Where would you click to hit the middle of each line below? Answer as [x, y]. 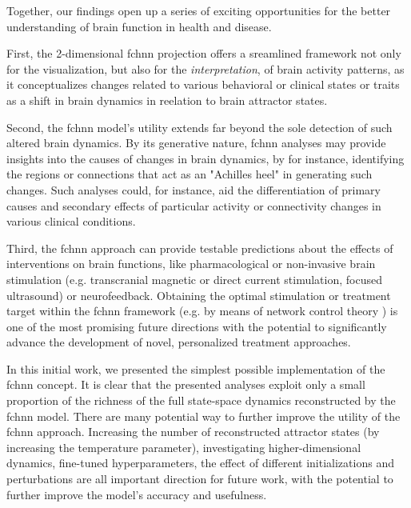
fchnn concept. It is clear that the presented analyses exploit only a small [186, 384]
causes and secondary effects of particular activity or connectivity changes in [194, 205]
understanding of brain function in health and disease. [139, 26]
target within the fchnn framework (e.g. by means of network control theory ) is [202, 311]
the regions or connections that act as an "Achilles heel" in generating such [190, 174]
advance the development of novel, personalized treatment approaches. [179, 342]
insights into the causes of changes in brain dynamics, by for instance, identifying [205, 158]
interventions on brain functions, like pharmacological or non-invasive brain [191, 264]
